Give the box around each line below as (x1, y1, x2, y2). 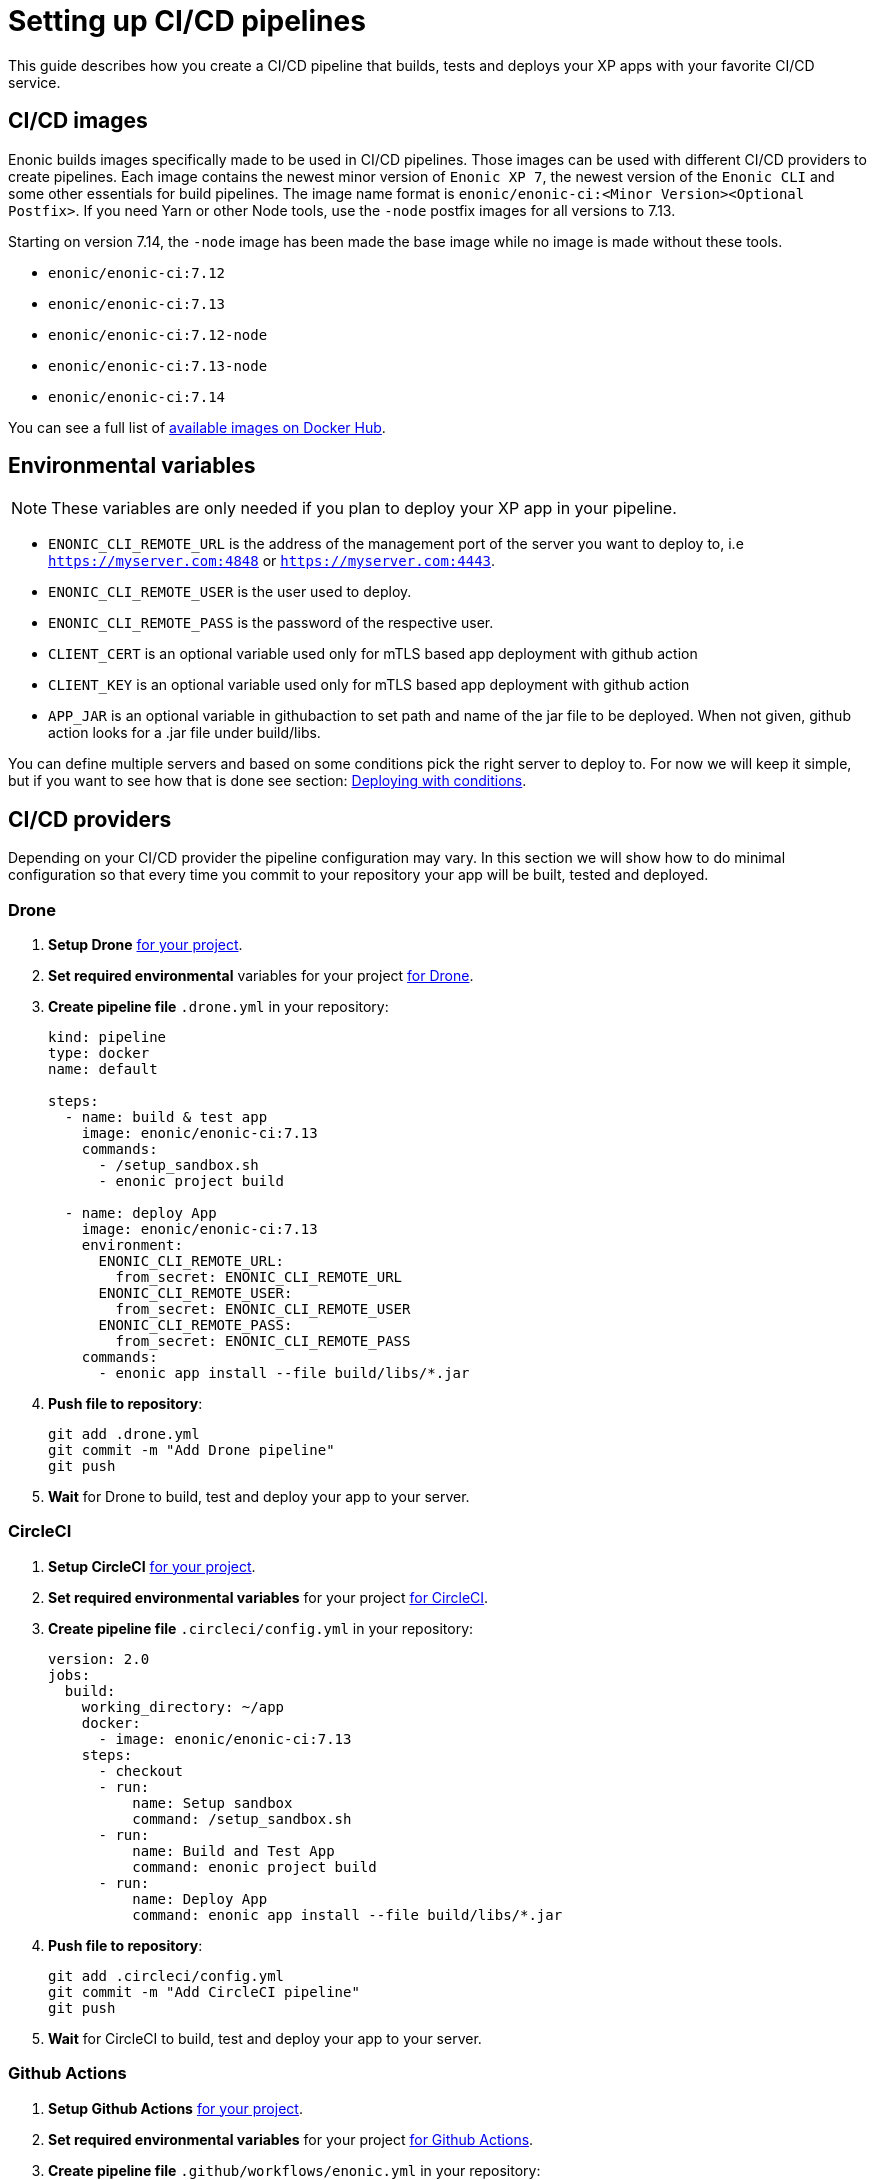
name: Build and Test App (132, 1842, 335, 1859)
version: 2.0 (48, 1650, 150, 1667)
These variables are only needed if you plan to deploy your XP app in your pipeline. (51, 498, 677, 519)
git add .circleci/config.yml (48, 1967, 285, 1984)
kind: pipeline (48, 1029, 167, 1046)
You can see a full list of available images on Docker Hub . (8, 418, 386, 436)
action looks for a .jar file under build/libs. (48, 724, 321, 742)
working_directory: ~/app (81, 1698, 285, 1715)
